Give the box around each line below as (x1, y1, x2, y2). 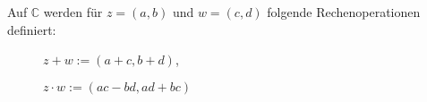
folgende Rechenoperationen (267, 3, 421, 21)
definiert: (7, 20, 56, 38)
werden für (43, 3, 103, 21)
